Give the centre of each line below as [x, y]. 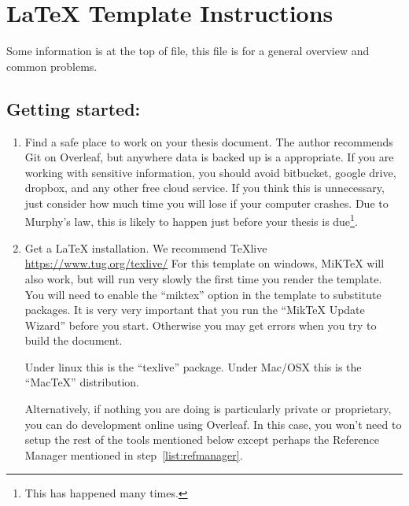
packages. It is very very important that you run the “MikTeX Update [195, 310]
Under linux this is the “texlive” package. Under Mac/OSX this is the [193, 366]
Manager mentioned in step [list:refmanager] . [134, 454]
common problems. [52, 66]
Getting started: [74, 108]
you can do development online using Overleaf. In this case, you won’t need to [213, 424]
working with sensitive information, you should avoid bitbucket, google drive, [210, 172]
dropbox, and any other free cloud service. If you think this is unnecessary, [204, 188]
